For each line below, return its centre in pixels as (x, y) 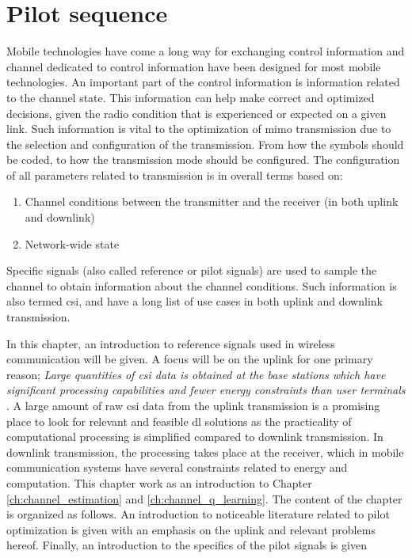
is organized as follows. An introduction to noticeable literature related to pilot (198, 514)
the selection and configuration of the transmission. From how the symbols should (205, 144)
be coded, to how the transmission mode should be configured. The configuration (203, 159)
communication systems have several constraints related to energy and (177, 467)
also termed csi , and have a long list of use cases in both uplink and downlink (195, 301)
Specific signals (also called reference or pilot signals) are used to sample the (192, 270)
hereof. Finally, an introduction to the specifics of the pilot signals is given (187, 545)
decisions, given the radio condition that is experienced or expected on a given (196, 113)
